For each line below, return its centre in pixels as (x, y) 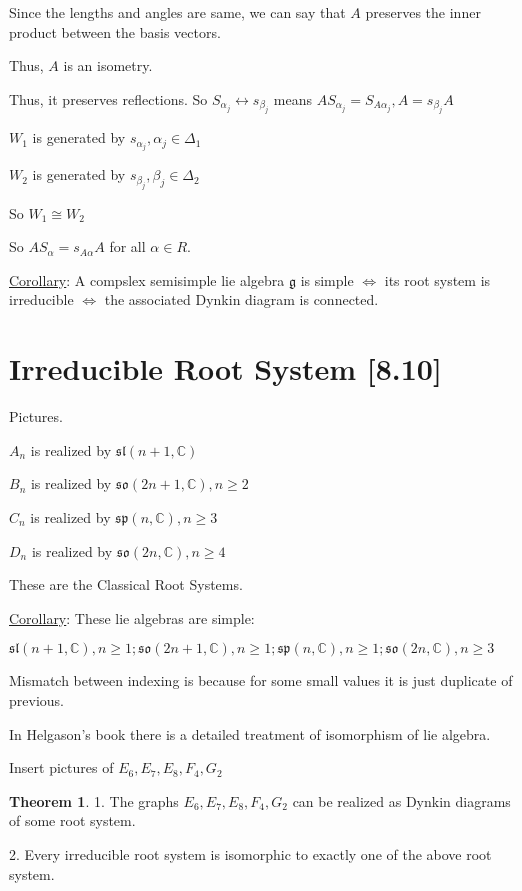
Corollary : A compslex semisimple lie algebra (147, 279)
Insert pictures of (61, 767)
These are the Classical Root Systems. (126, 584)
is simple (327, 279)
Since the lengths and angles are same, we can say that (177, 12)
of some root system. (72, 820)
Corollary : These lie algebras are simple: (132, 617)
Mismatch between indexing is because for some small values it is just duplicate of (261, 680)
